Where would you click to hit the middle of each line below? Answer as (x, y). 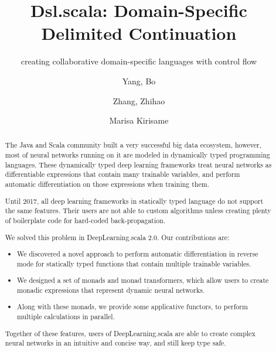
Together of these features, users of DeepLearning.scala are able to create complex (130, 333)
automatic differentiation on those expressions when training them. (107, 184)
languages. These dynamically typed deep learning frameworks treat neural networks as (138, 164)
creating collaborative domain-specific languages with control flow (139, 61)
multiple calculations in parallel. (66, 317)
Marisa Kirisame (139, 120)
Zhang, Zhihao (139, 100)
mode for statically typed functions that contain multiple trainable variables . (134, 263)
